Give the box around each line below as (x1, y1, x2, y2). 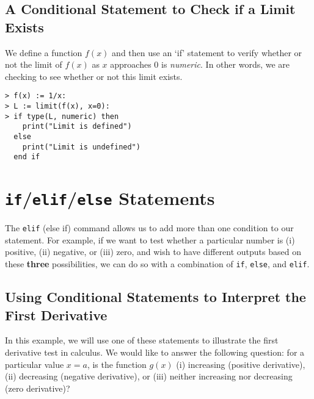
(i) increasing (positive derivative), (176, 358, 305, 370)
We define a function (5, 46, 82, 59)
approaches (110, 58, 152, 71)
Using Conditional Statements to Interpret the (5, 287, 306, 306)
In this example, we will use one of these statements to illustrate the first (5, 334, 279, 347)
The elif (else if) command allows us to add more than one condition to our (5, 221, 294, 234)
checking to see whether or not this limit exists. (5, 70, 183, 82)
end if (13, 153, 40, 162)
